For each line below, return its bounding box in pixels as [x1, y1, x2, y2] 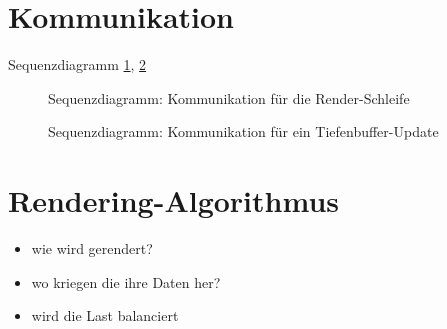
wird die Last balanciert [31, 305, 179, 326]
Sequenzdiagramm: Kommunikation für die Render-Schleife [48, 87, 410, 108]
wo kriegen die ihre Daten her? [31, 271, 221, 292]
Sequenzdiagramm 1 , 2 [8, 54, 147, 75]
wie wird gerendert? [31, 238, 153, 259]
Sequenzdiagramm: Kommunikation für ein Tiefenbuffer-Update [48, 121, 439, 142]
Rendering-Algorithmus [8, 180, 339, 221]
